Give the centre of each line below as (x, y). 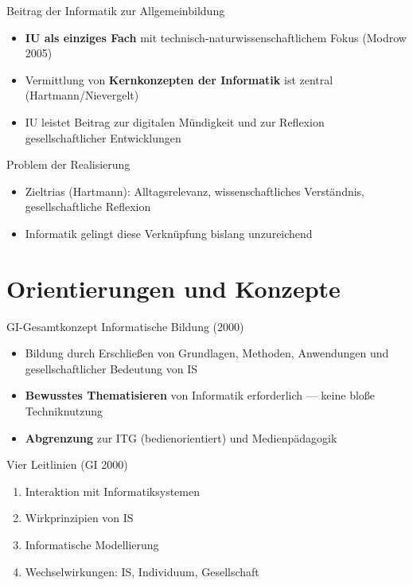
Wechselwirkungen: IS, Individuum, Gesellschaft (142, 571)
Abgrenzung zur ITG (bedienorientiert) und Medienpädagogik (181, 437)
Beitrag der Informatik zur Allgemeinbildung (116, 10)
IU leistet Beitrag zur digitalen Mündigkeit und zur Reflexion (175, 121)
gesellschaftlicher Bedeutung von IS (111, 368)
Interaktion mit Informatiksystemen (112, 491)
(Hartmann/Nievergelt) (82, 95)
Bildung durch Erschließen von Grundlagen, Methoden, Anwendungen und (207, 353)
